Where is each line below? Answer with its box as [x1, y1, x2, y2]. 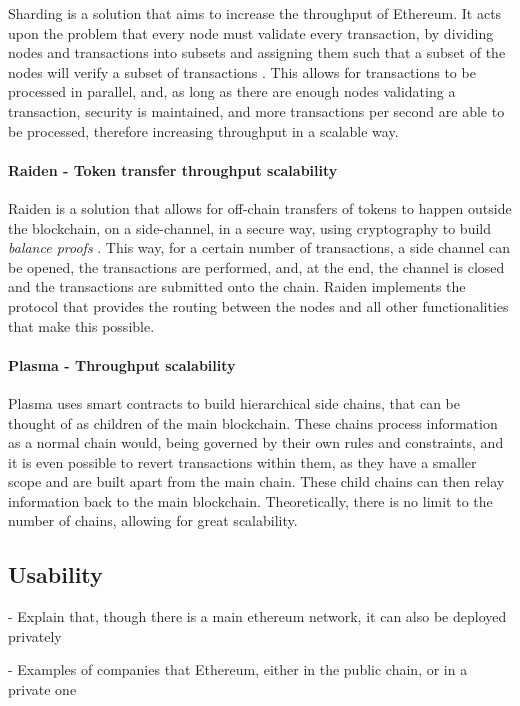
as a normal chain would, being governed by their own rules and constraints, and [8, 432, 504, 453]
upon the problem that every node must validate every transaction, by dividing [8, 22, 494, 43]
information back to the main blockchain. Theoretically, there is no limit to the [8, 490, 493, 511]
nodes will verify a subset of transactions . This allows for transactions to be [8, 61, 476, 82]
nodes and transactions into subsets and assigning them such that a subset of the [8, 42, 506, 63]
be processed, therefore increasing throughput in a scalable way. [8, 120, 399, 141]
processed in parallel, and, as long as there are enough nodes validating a [8, 81, 456, 102]
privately [8, 625, 62, 646]
